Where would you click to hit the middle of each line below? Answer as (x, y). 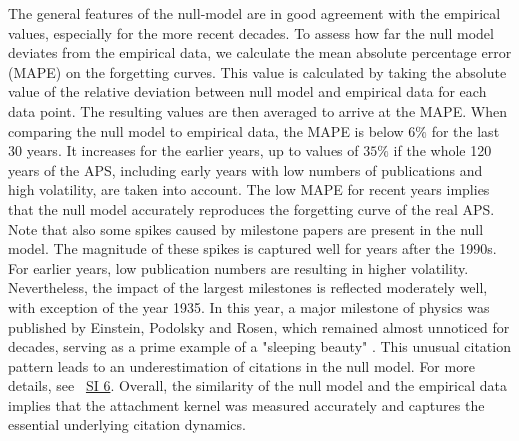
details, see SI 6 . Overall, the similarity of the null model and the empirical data (257, 385)
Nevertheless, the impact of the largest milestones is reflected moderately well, (248, 287)
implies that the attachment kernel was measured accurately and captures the (246, 404)
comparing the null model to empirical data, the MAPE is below (206, 130)
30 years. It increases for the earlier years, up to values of (183, 150)
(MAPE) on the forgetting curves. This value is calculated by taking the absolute (257, 71)
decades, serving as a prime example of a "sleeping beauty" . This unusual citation (259, 346)
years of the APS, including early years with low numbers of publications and (245, 169)
